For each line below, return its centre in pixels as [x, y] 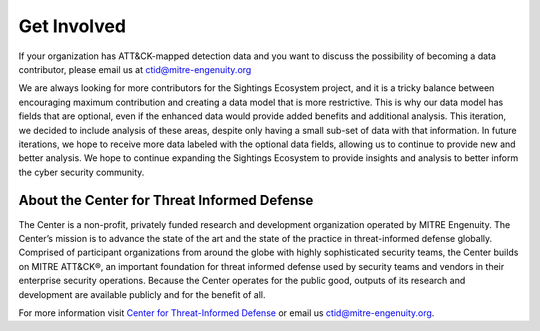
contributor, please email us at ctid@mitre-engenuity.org [135, 69]
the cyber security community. [81, 172]
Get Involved [72, 26]
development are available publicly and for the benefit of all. [142, 294]
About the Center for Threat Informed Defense [166, 200]
